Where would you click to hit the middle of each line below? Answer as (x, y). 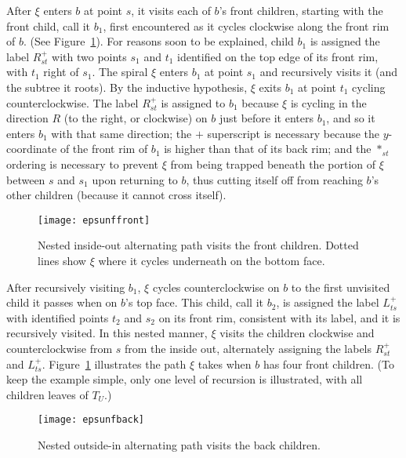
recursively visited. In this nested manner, (107, 333)
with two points (89, 56)
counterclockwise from (60, 348)
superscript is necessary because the (294, 133)
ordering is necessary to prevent (83, 164)
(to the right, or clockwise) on (136, 118)
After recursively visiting (66, 287)
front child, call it (49, 25)
